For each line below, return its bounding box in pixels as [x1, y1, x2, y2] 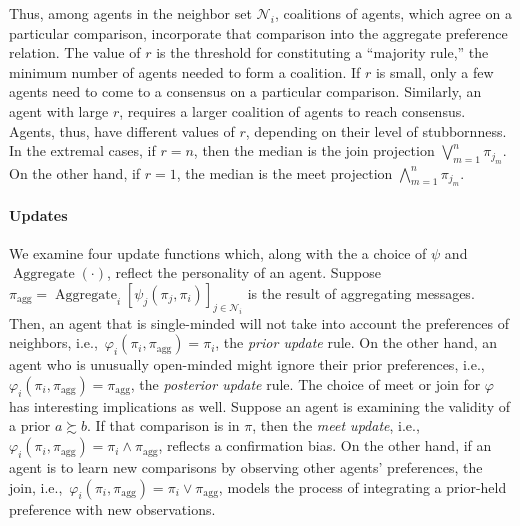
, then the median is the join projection [193, 140, 435, 161]
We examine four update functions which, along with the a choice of [9, 242, 427, 263]
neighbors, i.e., [9, 332, 98, 353]
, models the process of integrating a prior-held [218, 476, 507, 497]
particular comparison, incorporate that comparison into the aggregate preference [9, 22, 508, 43]
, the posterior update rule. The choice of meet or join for [130, 373, 481, 394]
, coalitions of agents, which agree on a [274, 3, 512, 23]
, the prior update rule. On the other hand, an [215, 332, 498, 353]
